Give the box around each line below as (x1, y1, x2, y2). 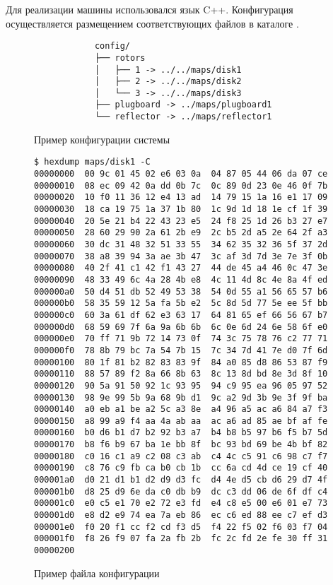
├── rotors (94, 52, 146, 63)
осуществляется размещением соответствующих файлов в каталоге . (6, 16, 299, 30)
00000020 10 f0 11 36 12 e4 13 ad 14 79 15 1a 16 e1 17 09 (34, 192, 328, 203)
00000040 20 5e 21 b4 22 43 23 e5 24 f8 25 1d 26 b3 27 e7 (34, 215, 328, 226)
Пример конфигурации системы (34, 131, 170, 146)
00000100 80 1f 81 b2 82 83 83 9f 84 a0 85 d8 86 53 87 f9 (34, 357, 328, 367)
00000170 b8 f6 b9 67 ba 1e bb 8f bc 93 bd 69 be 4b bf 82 (34, 439, 328, 450)
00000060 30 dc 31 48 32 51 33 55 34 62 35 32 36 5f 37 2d (34, 239, 328, 249)
